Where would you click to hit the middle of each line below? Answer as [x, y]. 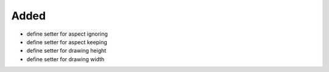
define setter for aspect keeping [67, 42]
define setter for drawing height [66, 51]
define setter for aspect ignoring [67, 34]
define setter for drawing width [65, 59]
